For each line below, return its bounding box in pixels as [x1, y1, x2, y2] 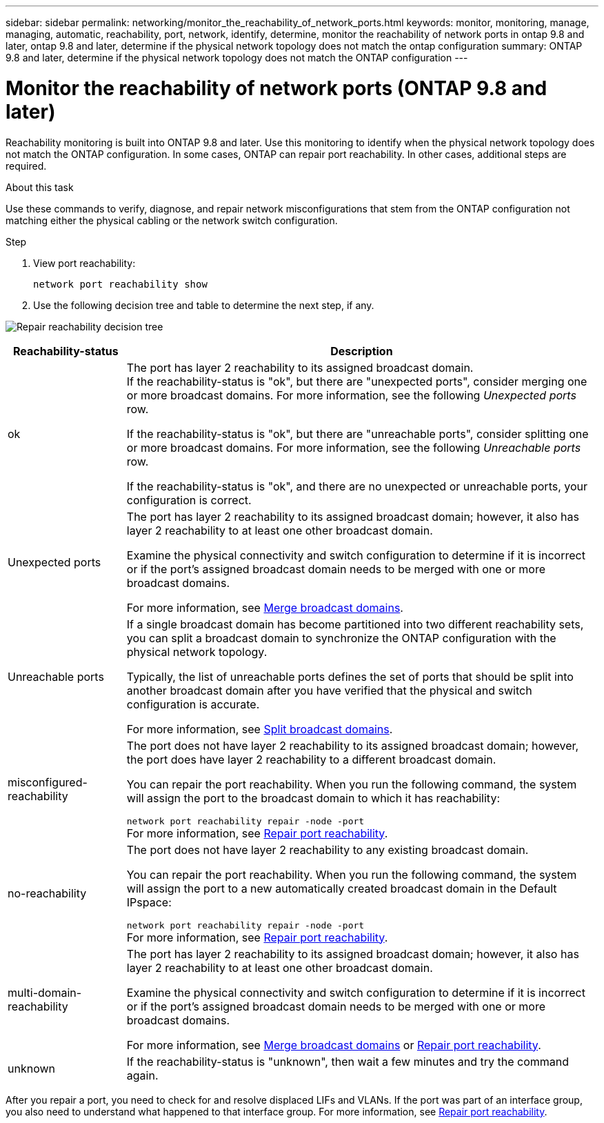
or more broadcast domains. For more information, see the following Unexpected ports [126, 388, 576, 402]
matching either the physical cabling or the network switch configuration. [6, 214, 338, 226]
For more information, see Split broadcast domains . [126, 722, 393, 736]
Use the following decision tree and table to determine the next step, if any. [33, 299, 374, 311]
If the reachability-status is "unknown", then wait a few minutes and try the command [126, 1054, 570, 1069]
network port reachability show [33, 278, 208, 290]
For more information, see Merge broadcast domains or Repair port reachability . [126, 1037, 541, 1052]
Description [330, 344, 393, 358]
